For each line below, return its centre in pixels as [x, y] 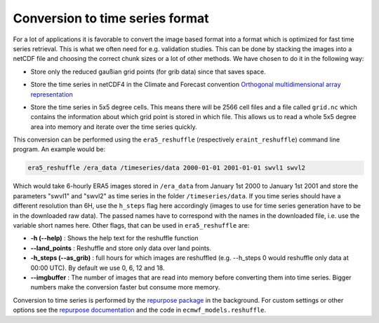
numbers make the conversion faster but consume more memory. [125, 287]
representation [52, 94]
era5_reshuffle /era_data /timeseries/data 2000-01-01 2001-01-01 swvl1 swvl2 [166, 168]
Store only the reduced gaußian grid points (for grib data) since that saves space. [148, 71]
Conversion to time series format [111, 18]
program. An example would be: [59, 149]
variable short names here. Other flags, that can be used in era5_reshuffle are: [131, 225]
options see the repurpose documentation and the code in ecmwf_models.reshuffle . [140, 310]
